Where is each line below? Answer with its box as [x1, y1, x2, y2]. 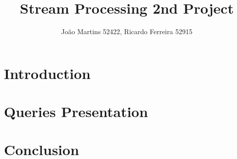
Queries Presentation [4, 101, 148, 121]
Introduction [4, 63, 91, 83]
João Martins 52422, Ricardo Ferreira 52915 [61, 26, 193, 37]
